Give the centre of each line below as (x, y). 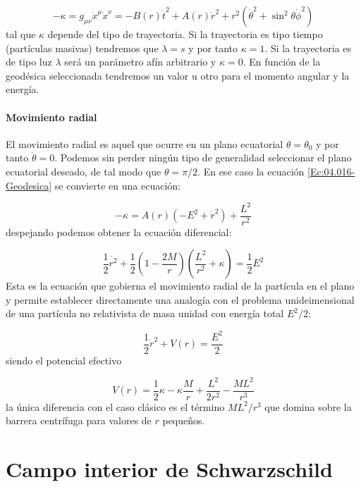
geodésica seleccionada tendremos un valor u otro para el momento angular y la (178, 75)
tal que (21, 34)
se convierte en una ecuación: (117, 185)
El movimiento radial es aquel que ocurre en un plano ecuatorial (145, 143)
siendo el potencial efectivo (64, 360)
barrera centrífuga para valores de (79, 420)
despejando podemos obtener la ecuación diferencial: (119, 232)
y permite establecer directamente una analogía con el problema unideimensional (180, 299)
